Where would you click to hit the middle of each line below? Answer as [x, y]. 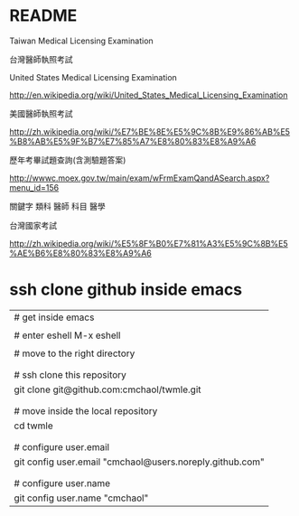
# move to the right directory [75, 353]
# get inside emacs [54, 317]
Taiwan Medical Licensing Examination [81, 41]
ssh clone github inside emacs [126, 290]
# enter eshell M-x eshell [67, 335]
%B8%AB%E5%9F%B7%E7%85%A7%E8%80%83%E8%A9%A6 [133, 141]
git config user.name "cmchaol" [81, 498]
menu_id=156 [34, 187]
